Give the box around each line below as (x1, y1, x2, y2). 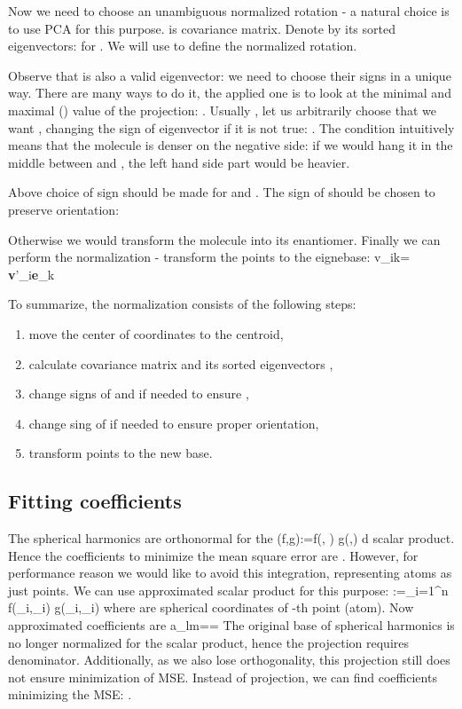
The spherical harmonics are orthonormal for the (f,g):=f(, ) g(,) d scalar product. (8, 529, 455, 548)
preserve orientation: (8, 200, 120, 218)
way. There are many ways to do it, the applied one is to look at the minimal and (8, 83, 451, 102)
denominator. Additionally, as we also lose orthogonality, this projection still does (8, 650, 450, 669)
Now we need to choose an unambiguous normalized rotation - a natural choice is (8, 2, 450, 20)
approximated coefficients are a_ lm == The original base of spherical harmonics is (8, 616, 455, 634)
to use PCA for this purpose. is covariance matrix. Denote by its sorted (8, 19, 395, 37)
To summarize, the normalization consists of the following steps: (8, 295, 356, 313)
